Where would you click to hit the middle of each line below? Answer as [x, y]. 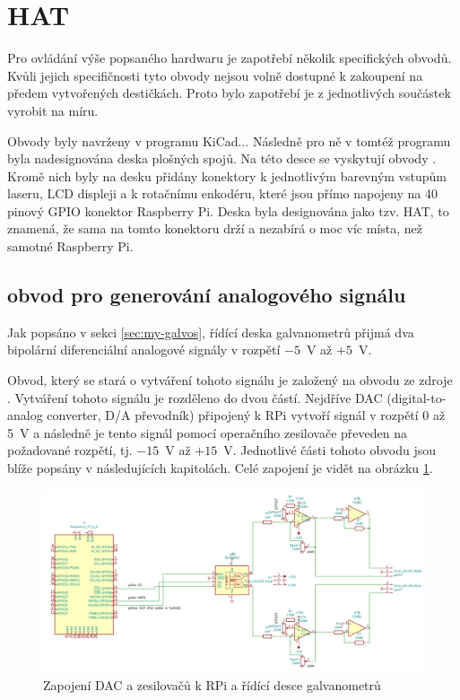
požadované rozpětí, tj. [70, 450]
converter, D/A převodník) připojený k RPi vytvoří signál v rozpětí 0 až [246, 415]
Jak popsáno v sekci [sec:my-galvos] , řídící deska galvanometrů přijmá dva [211, 332]
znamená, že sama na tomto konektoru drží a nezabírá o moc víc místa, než [215, 228]
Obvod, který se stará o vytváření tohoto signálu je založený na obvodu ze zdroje [230, 380]
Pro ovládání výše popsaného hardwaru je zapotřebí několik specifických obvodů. [230, 58]
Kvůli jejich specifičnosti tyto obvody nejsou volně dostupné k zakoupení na [215, 75]
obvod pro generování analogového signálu [207, 295]
